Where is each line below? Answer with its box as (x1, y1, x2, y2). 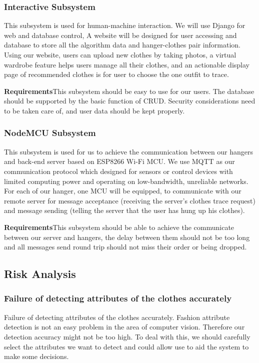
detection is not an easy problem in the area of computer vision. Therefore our (4, 321, 245, 332)
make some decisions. (4, 351, 69, 361)
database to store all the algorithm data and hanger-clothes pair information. (4, 39, 240, 50)
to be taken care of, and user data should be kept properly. (4, 105, 185, 115)
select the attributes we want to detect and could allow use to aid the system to (4, 341, 249, 351)
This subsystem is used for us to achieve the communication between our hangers (4, 146, 253, 156)
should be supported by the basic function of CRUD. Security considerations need (4, 95, 255, 106)
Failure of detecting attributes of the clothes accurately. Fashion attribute (4, 311, 230, 322)
